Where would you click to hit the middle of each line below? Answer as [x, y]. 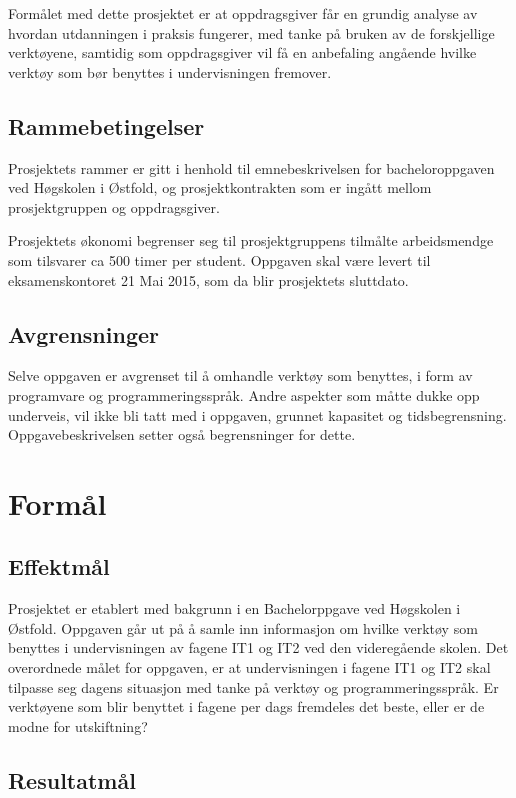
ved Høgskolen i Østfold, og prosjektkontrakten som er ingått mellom [220, 187]
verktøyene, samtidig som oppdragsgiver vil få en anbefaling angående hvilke [242, 52]
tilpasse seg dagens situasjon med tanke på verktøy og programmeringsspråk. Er [253, 686]
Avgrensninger [83, 333]
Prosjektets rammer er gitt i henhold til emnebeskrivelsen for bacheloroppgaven [251, 167]
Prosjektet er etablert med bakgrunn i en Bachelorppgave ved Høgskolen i [234, 608]
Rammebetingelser [106, 125]
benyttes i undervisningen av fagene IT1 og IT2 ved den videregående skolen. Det [258, 647]
